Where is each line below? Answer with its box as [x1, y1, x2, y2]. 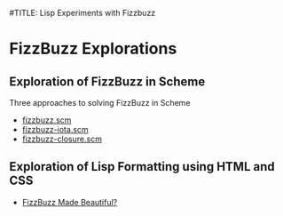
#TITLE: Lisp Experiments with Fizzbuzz [9, 8, 156, 18]
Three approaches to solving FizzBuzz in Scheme [9, 98, 191, 108]
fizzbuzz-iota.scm [21, 124, 89, 134]
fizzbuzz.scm [21, 115, 72, 125]
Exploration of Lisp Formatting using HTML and [9, 159, 275, 174]
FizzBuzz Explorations [9, 39, 177, 59]
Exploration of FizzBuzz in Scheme [9, 74, 206, 89]
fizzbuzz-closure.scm [21, 133, 102, 144]
